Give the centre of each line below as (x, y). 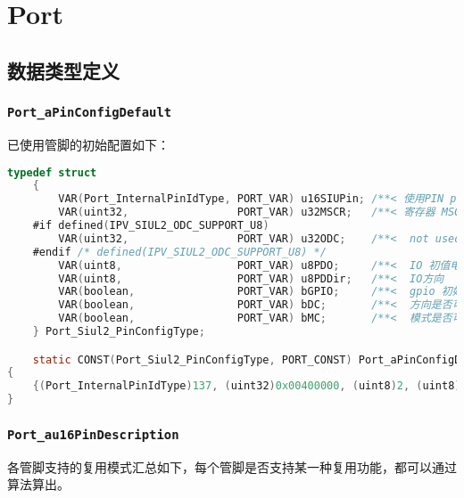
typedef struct (52, 172)
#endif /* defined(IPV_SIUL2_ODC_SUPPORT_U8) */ (179, 252)
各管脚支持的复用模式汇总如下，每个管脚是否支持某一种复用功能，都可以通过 (232, 466)
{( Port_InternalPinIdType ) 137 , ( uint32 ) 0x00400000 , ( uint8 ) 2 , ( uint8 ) (247, 386)
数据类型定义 (63, 70)
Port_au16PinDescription (93, 434)
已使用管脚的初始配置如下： (88, 144)
